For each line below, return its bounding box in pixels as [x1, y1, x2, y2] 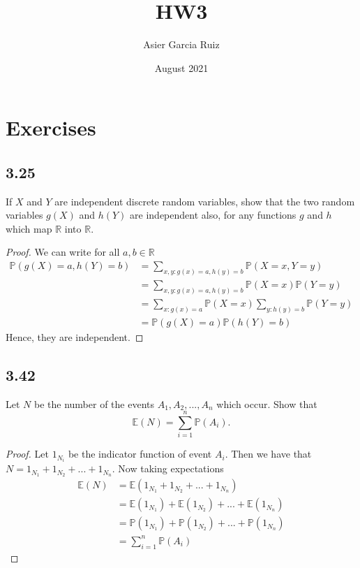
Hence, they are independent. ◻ [6, 329, 144, 344]
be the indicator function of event [68, 446, 212, 461]
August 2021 [154, 60, 209, 75]
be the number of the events [33, 396, 154, 411]
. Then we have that [225, 446, 312, 461]
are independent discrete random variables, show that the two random [54, 194, 355, 208]
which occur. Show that [216, 396, 317, 411]
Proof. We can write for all [6, 245, 120, 259]
